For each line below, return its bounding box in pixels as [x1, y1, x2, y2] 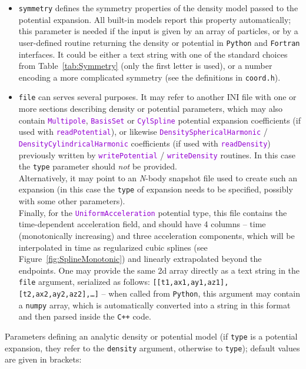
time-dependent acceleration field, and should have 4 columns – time [18, 218, 266, 230]
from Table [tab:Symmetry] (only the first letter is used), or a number [18, 59, 272, 72]
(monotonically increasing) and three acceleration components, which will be [18, 229, 295, 241]
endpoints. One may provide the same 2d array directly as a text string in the [18, 264, 300, 276]
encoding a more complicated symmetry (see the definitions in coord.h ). [18, 71, 281, 83]
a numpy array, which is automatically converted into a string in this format [18, 298, 291, 311]
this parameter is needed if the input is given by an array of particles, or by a [18, 25, 298, 37]
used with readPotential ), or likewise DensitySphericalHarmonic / [18, 125, 268, 138]
